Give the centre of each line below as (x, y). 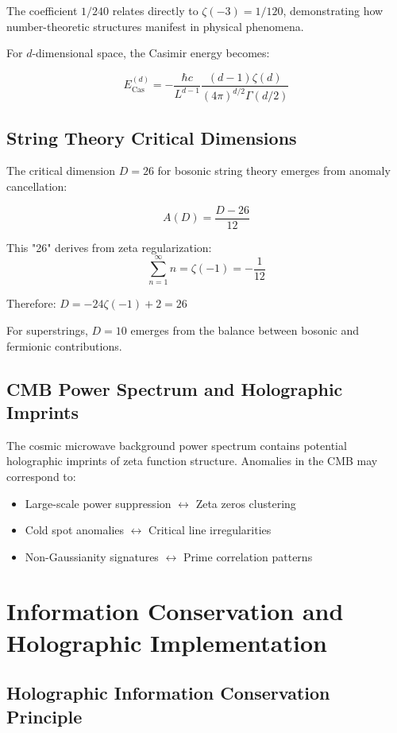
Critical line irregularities (210, 530)
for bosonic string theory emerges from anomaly (274, 171)
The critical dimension (61, 171)
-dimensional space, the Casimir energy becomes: (151, 53)
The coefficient (42, 10)
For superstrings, (47, 330)
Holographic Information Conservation (168, 693)
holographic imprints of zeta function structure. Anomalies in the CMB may (192, 461)
